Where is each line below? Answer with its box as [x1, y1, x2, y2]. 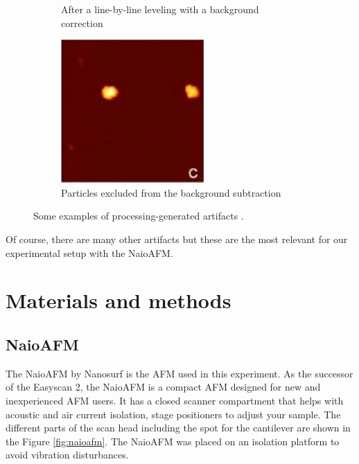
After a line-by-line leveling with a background [61, 2, 259, 16]
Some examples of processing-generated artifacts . [33, 208, 244, 223]
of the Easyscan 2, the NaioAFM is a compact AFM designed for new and [6, 380, 321, 394]
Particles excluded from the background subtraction [61, 185, 281, 199]
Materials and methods [6, 286, 231, 314]
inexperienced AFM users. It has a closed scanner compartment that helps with [6, 393, 344, 407]
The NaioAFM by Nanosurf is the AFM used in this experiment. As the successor [6, 366, 353, 380]
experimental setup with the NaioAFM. [6, 245, 173, 260]
